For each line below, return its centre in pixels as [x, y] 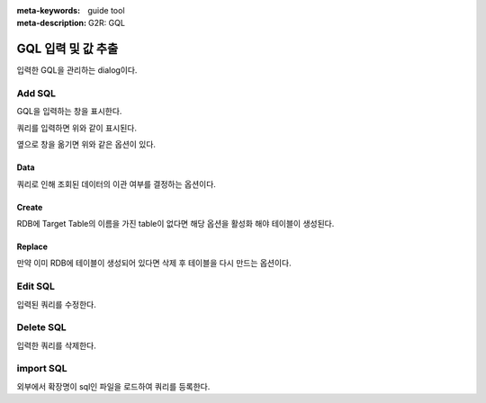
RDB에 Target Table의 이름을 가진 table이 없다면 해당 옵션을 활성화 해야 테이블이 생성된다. [175, 224]
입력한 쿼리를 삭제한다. [56, 345]
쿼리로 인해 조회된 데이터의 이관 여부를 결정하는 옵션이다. [116, 184]
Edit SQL [36, 286]
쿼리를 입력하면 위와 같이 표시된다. [76, 128]
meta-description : [52, 23]
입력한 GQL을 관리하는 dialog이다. [77, 70]
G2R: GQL [107, 23]
